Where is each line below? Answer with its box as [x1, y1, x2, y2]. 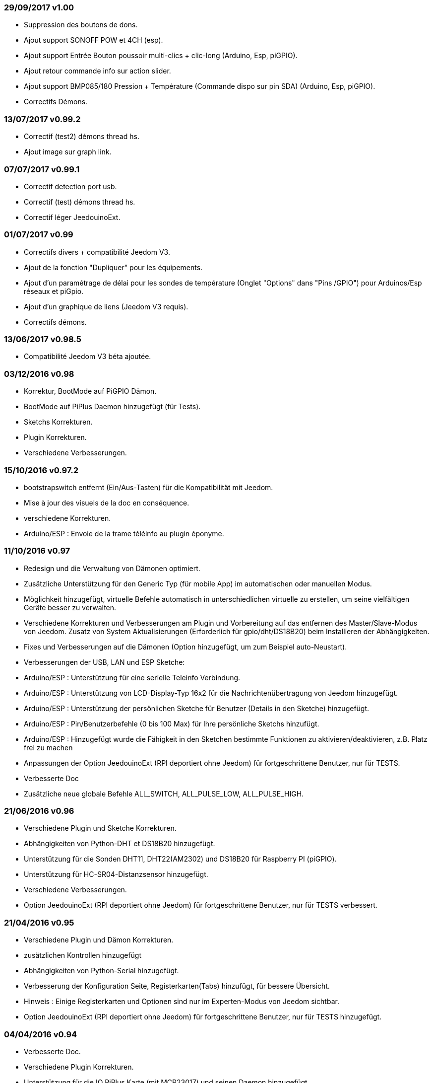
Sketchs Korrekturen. [24, 418, 93, 427]
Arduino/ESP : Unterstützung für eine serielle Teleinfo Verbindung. [24, 673, 241, 682]
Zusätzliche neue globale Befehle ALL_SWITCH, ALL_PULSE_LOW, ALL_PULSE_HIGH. [24, 789, 304, 798]
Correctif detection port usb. [24, 182, 117, 191]
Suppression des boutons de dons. [24, 20, 138, 29]
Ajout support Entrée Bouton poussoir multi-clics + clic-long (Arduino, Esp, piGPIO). [24, 51, 298, 60]
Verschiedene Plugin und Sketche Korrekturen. [24, 824, 177, 833]
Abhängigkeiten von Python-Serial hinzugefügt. [24, 966, 179, 975]
